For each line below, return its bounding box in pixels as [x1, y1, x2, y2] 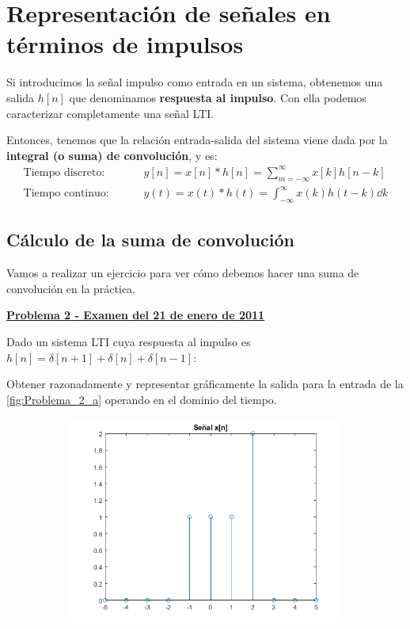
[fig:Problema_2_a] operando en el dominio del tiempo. [6, 391, 277, 407]
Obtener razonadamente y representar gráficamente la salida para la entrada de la [6, 375, 404, 392]
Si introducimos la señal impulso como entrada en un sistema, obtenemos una [6, 74, 383, 90]
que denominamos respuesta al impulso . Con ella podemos [69, 89, 366, 105]
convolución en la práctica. [6, 280, 135, 296]
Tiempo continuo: [23, 188, 109, 200]
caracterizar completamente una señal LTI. [6, 105, 214, 121]
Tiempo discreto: [23, 166, 105, 178]
